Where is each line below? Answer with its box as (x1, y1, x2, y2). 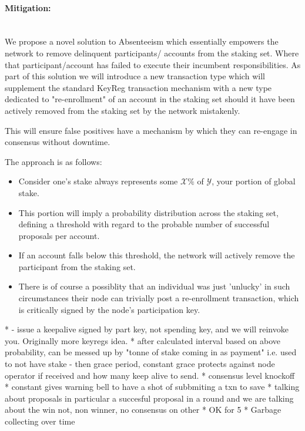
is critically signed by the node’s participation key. (18, 303, 200, 315)
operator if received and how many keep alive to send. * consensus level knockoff (5, 369, 295, 381)
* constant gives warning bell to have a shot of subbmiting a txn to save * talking (5, 381, 300, 393)
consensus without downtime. (5, 136, 110, 148)
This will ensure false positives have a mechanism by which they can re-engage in (5, 124, 297, 136)
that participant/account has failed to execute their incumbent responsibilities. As (5, 58, 301, 70)
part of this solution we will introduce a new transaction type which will (5, 70, 265, 82)
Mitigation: (5, 1, 51, 14)
